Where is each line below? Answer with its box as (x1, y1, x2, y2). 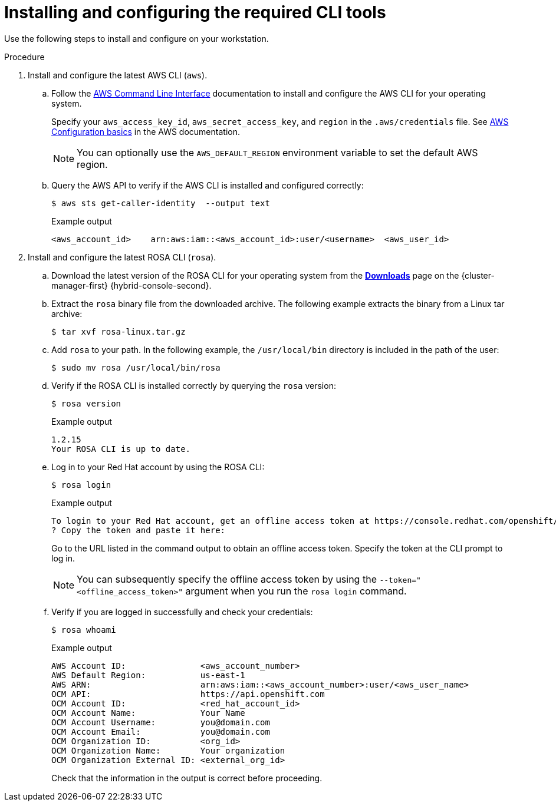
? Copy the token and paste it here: (51, 525, 226, 535)
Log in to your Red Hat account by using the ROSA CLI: (51, 461, 265, 472)
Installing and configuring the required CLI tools (4, 2, 386, 22)
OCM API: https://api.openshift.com (51, 689, 325, 699)
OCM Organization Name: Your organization (51, 745, 285, 755)
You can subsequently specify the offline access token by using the (77, 573, 377, 585)
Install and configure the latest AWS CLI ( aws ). (28, 70, 208, 80)
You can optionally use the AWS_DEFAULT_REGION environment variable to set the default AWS (77, 146, 478, 158)
